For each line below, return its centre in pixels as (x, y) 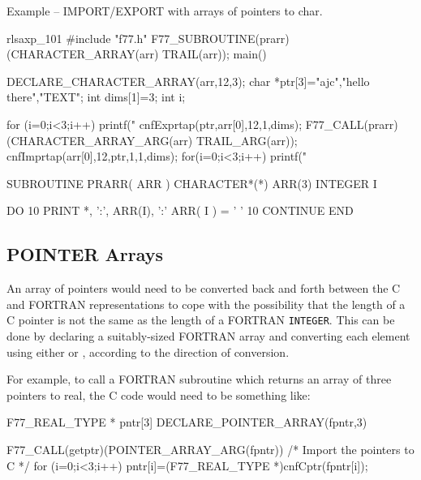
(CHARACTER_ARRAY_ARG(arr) (100, 140)
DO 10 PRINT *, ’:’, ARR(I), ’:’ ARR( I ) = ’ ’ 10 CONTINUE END (180, 210)
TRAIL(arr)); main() (214, 54)
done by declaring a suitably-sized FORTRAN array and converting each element (208, 335)
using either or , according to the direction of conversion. (148, 351)
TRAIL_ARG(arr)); (247, 140)
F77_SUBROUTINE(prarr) (220, 38)
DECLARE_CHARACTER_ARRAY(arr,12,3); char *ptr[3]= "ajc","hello (188, 81)
